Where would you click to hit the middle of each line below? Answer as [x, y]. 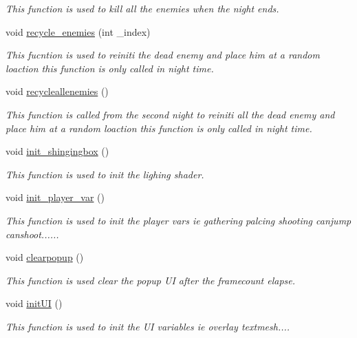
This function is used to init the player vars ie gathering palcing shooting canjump [178, 220]
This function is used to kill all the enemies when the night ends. [142, 8]
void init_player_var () [55, 197]
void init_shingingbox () [57, 151]
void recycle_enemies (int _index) [78, 31]
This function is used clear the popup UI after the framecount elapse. [151, 280]
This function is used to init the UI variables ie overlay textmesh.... [148, 326]
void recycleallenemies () [57, 91]
